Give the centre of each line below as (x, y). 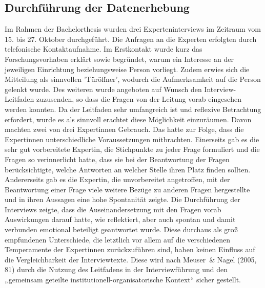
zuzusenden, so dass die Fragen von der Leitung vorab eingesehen (139, 99)
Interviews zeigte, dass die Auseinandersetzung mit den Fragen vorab (113, 209)
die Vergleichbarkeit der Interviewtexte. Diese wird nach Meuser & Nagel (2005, (131, 259)
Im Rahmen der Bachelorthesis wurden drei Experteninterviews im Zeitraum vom (133, 29)
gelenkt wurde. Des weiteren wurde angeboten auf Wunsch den (103, 89)
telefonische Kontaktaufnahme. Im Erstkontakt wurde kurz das (104, 49)
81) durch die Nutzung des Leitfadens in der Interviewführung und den (116, 269)
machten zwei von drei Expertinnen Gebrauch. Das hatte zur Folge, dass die (124, 129)
